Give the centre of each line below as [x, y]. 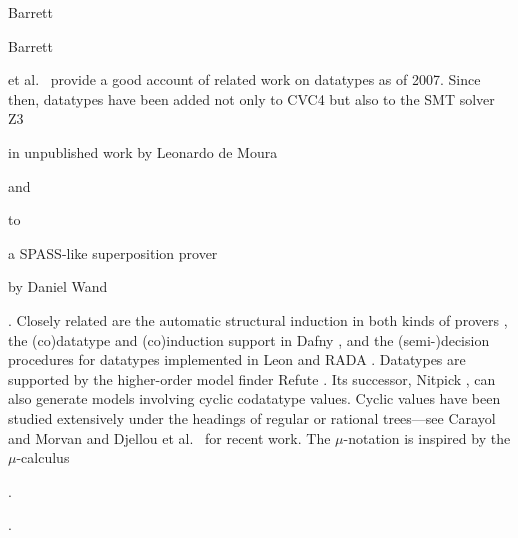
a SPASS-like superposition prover [113, 252]
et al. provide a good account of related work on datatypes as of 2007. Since [244, 79]
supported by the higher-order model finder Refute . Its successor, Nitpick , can [252, 378]
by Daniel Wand [58, 286]
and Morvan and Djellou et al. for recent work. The [169, 437]
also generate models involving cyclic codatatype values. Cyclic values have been [254, 398]
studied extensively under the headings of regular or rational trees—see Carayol [252, 417]
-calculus [43, 457]
